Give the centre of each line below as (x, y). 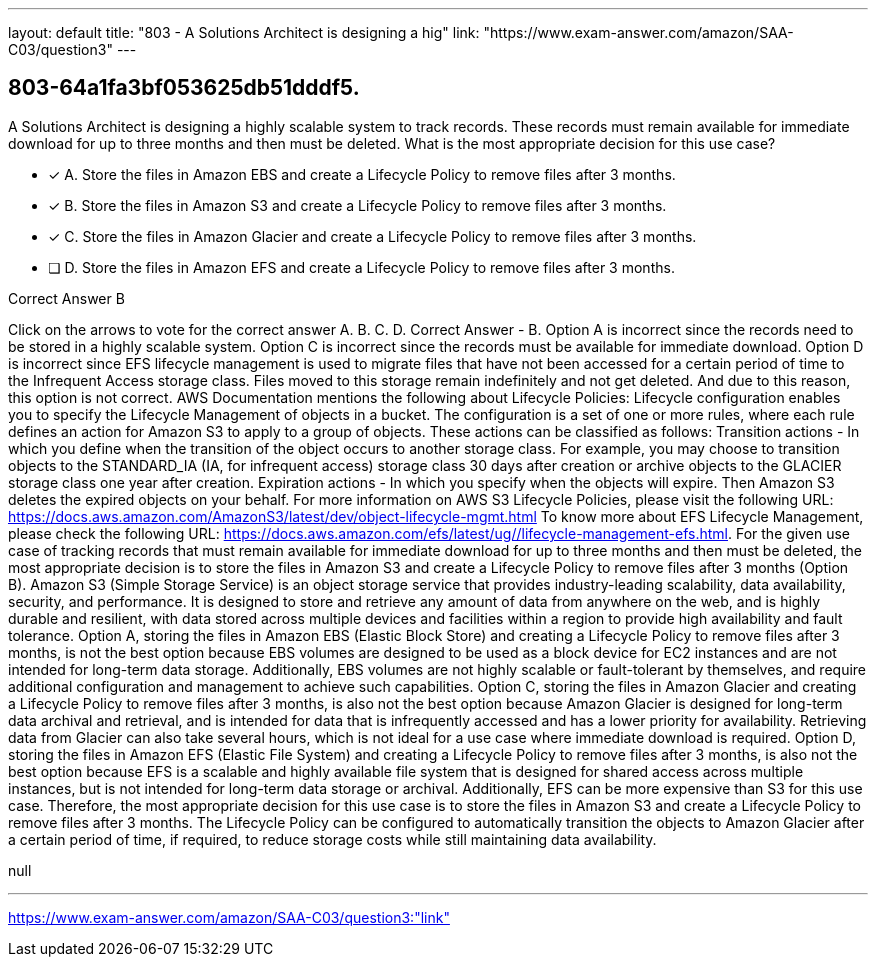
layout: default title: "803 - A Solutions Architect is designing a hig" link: (244, 32)
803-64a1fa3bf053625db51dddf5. (184, 88)
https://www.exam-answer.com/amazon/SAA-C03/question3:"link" (229, 917)
